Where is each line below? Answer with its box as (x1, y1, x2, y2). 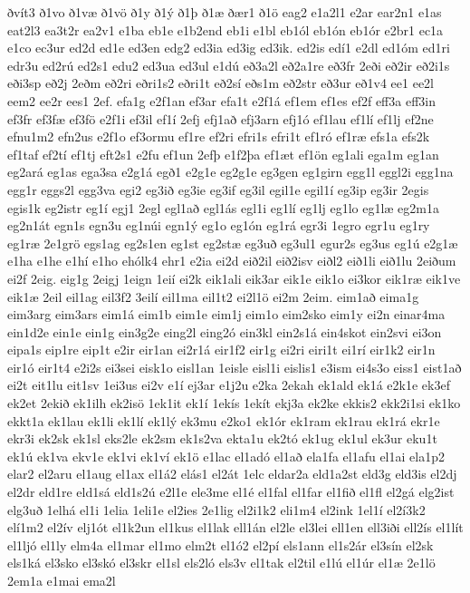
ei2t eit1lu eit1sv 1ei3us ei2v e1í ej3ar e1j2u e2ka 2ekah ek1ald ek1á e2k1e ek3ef (7, 375, 450, 394)
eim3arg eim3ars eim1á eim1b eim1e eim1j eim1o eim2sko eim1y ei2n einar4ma (7, 305, 446, 324)
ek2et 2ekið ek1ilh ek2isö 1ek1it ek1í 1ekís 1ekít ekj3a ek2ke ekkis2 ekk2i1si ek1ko (7, 394, 461, 413)
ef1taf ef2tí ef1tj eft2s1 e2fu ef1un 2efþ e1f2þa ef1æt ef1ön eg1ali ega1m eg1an (7, 144, 439, 163)
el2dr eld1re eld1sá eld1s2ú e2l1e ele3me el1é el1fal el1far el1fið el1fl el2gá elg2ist (7, 482, 455, 501)
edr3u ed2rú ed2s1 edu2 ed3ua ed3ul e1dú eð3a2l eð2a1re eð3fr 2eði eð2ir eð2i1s (7, 55, 450, 74)
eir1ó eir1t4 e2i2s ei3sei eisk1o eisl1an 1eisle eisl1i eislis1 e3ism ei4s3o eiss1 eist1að (7, 357, 462, 376)
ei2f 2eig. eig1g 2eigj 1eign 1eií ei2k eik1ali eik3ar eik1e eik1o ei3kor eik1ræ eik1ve (7, 268, 461, 287)
